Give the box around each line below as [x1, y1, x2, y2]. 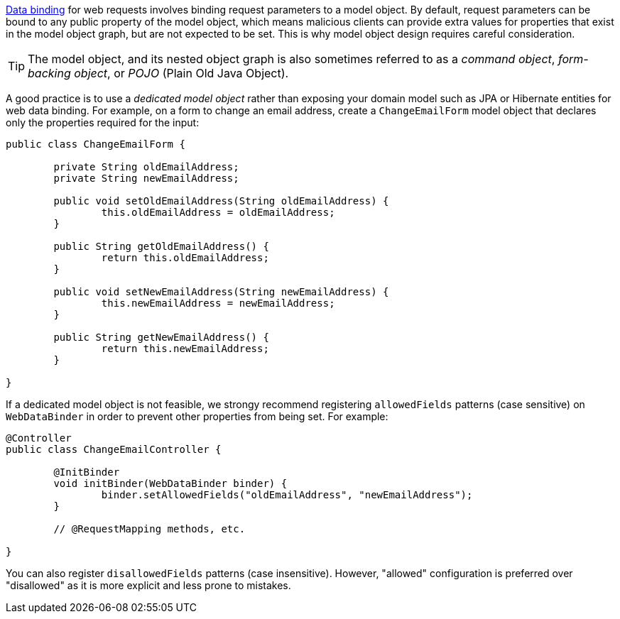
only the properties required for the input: [6, 116, 200, 128]
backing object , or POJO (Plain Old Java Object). [28, 66, 289, 80]
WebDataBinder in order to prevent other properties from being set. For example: [6, 410, 388, 422]
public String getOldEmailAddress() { [53, 241, 269, 252]
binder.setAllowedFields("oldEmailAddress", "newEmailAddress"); [101, 489, 473, 500]
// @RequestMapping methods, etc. [53, 523, 246, 535]
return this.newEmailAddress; [101, 343, 269, 354]
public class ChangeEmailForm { [6, 138, 185, 150]
